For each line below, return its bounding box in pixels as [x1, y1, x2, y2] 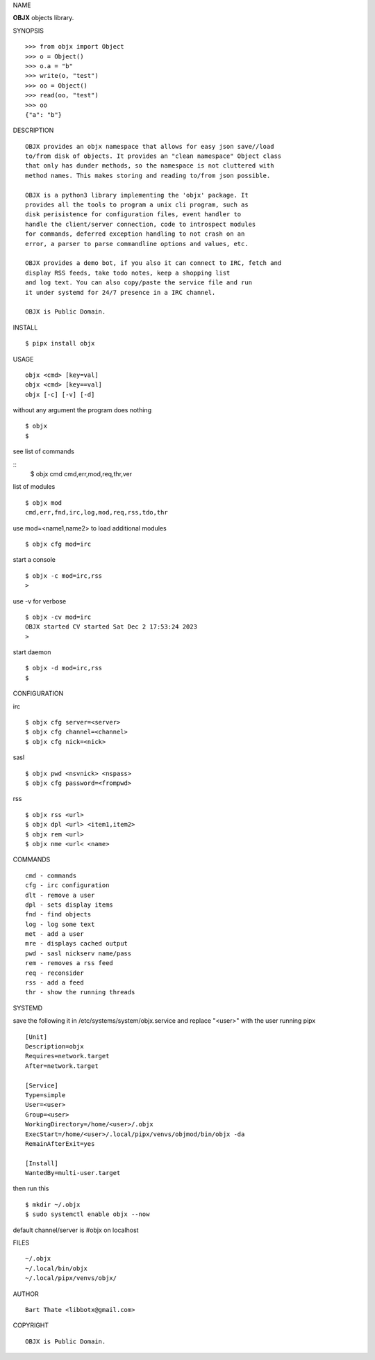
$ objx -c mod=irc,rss [25, 572, 103, 580]
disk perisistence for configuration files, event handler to [25, 211, 242, 218]
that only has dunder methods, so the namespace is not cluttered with [25, 162, 274, 170]
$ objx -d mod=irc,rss [25, 664, 103, 672]
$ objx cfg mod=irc [25, 540, 92, 548]
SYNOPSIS [12, 26, 44, 35]
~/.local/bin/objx [25, 1264, 88, 1272]
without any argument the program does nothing [12, 406, 152, 414]
